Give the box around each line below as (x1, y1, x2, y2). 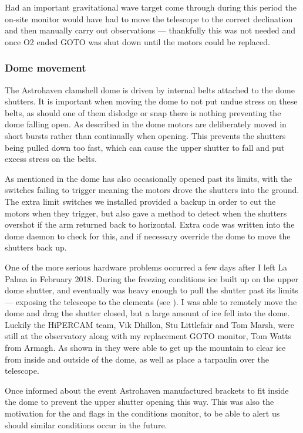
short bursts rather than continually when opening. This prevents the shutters (5, 129, 286, 141)
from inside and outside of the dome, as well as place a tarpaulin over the (5, 353, 269, 365)
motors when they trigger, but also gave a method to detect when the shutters (5, 207, 287, 219)
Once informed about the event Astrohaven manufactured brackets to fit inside (5, 384, 289, 396)
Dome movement (5, 60, 86, 75)
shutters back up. (5, 241, 67, 253)
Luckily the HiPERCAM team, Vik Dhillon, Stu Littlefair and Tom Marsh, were (5, 318, 294, 330)
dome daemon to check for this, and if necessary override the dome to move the (5, 229, 291, 242)
